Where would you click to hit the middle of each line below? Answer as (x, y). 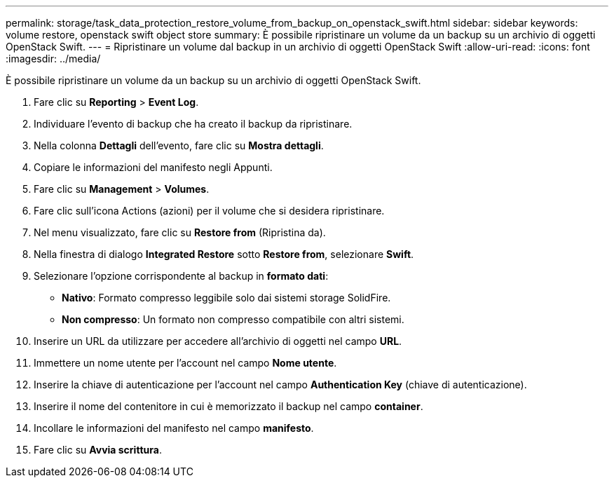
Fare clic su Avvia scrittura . (98, 450)
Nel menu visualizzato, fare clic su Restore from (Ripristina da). (180, 232)
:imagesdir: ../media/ (53, 59)
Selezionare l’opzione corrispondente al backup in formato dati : (181, 276)
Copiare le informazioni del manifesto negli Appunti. (153, 167)
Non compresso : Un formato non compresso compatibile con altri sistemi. (233, 319)
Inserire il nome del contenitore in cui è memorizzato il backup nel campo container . (228, 406)
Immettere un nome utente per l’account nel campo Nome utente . (185, 363)
